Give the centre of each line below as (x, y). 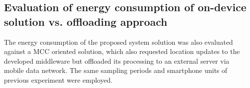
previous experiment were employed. (58, 79)
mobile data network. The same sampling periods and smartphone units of (116, 70)
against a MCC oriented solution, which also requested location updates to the (122, 51)
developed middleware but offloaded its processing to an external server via (117, 61)
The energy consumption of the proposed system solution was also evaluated (119, 42)
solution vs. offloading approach (86, 21)
